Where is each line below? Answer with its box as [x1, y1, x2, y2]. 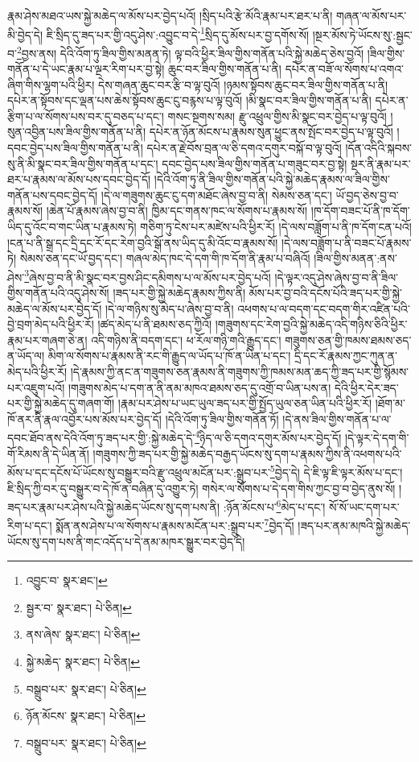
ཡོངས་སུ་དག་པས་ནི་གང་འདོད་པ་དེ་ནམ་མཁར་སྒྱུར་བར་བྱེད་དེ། [7, 532, 245, 549]
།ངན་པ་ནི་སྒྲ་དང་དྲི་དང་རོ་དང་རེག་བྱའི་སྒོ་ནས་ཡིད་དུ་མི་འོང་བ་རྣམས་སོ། [7, 234, 278, 251]
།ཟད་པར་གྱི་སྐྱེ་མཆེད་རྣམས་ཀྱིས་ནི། [113, 284, 246, 301]
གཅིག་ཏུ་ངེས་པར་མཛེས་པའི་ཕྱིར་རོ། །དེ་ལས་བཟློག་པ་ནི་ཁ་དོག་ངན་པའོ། [140, 218, 412, 235]
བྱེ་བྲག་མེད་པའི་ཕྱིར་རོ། [7, 316, 94, 333]
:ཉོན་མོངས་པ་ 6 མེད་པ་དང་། [223, 496, 326, 515]
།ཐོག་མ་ [375, 395, 405, 412]
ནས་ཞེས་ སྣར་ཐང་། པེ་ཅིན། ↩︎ [26, 626, 141, 643]
